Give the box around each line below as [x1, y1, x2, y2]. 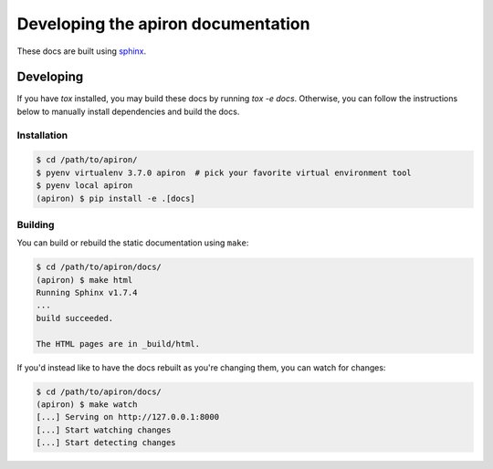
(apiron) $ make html [36, 275, 133, 285]
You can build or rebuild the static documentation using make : [16, 237, 249, 248]
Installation [16, 129, 68, 141]
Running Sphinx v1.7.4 [36, 287, 138, 298]
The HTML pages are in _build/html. [36, 339, 201, 349]
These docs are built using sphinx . [16, 46, 147, 57]
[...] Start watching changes [36, 424, 172, 435]
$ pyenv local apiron [36, 181, 133, 191]
